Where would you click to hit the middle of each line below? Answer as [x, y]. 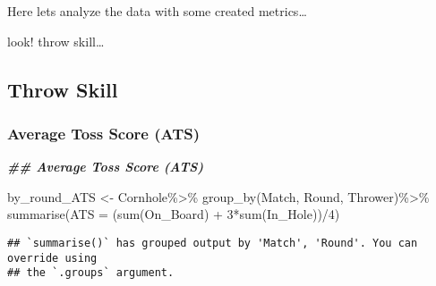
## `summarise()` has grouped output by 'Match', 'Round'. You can [213, 243]
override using [52, 258]
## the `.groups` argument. [91, 273]
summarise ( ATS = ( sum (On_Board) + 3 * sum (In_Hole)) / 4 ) [174, 214]
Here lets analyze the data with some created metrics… [157, 11]
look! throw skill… [56, 41]
